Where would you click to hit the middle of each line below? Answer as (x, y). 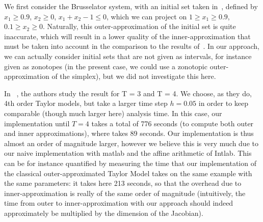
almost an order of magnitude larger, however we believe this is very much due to (131, 143)
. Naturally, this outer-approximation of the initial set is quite (139, 26)
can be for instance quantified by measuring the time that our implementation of (130, 163)
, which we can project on (147, 16)
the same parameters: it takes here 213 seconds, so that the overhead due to (123, 183)
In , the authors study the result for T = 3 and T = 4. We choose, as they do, (128, 93)
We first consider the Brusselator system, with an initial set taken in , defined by (131, 6)
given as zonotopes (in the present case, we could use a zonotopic (106, 66)
